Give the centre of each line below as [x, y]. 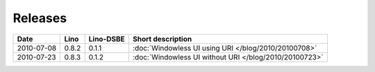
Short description [162, 39]
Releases [40, 18]
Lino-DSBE [107, 39]
